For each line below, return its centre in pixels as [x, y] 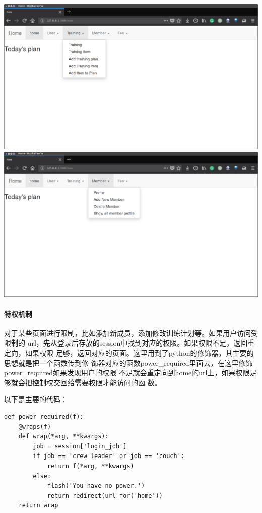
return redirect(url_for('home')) [105, 496]
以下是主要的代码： [36, 399]
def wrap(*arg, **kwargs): [63, 437]
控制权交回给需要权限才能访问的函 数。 [97, 382]
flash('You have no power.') [96, 486]
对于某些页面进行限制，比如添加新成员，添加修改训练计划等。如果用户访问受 [131, 333]
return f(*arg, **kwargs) [90, 466]
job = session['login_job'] [80, 446]
